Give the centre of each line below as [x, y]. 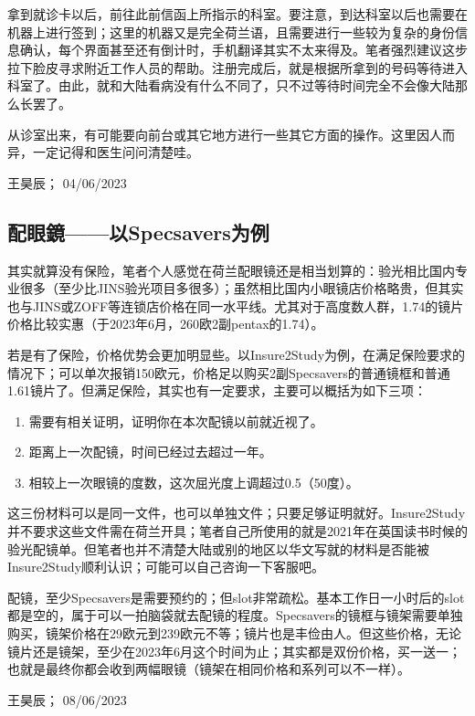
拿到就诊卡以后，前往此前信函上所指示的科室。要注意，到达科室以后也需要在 [237, 14]
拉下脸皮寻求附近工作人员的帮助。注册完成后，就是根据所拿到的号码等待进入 [237, 67]
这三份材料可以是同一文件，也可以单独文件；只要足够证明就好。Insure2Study [237, 513]
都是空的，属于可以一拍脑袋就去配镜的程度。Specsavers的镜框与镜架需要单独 [235, 615]
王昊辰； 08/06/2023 [67, 699]
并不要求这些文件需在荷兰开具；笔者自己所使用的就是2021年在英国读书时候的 [237, 531]
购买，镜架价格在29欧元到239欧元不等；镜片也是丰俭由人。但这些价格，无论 [234, 633]
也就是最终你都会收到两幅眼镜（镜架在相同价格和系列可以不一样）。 [209, 669]
